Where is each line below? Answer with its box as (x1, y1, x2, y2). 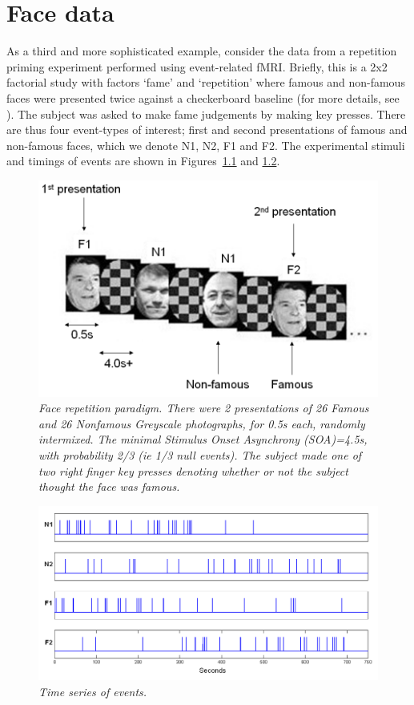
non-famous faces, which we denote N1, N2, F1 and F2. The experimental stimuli (6, 136, 405, 153)
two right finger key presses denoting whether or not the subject (38, 462, 348, 479)
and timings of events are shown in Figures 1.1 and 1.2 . (6, 152, 280, 169)
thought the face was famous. (38, 478, 180, 495)
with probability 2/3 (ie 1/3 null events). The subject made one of (38, 446, 362, 463)
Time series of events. (38, 683, 147, 699)
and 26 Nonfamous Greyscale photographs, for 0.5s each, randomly (38, 415, 365, 432)
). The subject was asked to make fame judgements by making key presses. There (6, 105, 406, 122)
